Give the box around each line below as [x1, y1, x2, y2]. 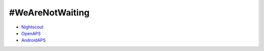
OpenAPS [21, 30, 41, 36]
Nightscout [21, 24, 44, 30]
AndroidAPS [21, 38, 46, 43]
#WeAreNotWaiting [9, 7, 90, 18]
